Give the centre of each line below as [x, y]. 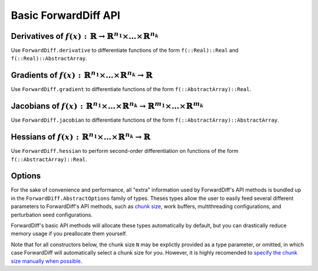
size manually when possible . [47, 261]
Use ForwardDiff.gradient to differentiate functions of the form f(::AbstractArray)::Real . [131, 89]
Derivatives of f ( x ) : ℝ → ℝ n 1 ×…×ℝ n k [85, 35]
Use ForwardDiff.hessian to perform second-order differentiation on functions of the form [125, 151]
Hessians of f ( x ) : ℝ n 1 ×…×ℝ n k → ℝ [81, 136]
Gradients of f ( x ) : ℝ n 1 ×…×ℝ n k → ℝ [82, 75]
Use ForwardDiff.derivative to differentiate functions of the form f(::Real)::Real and [125, 51]
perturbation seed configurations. [52, 215]
